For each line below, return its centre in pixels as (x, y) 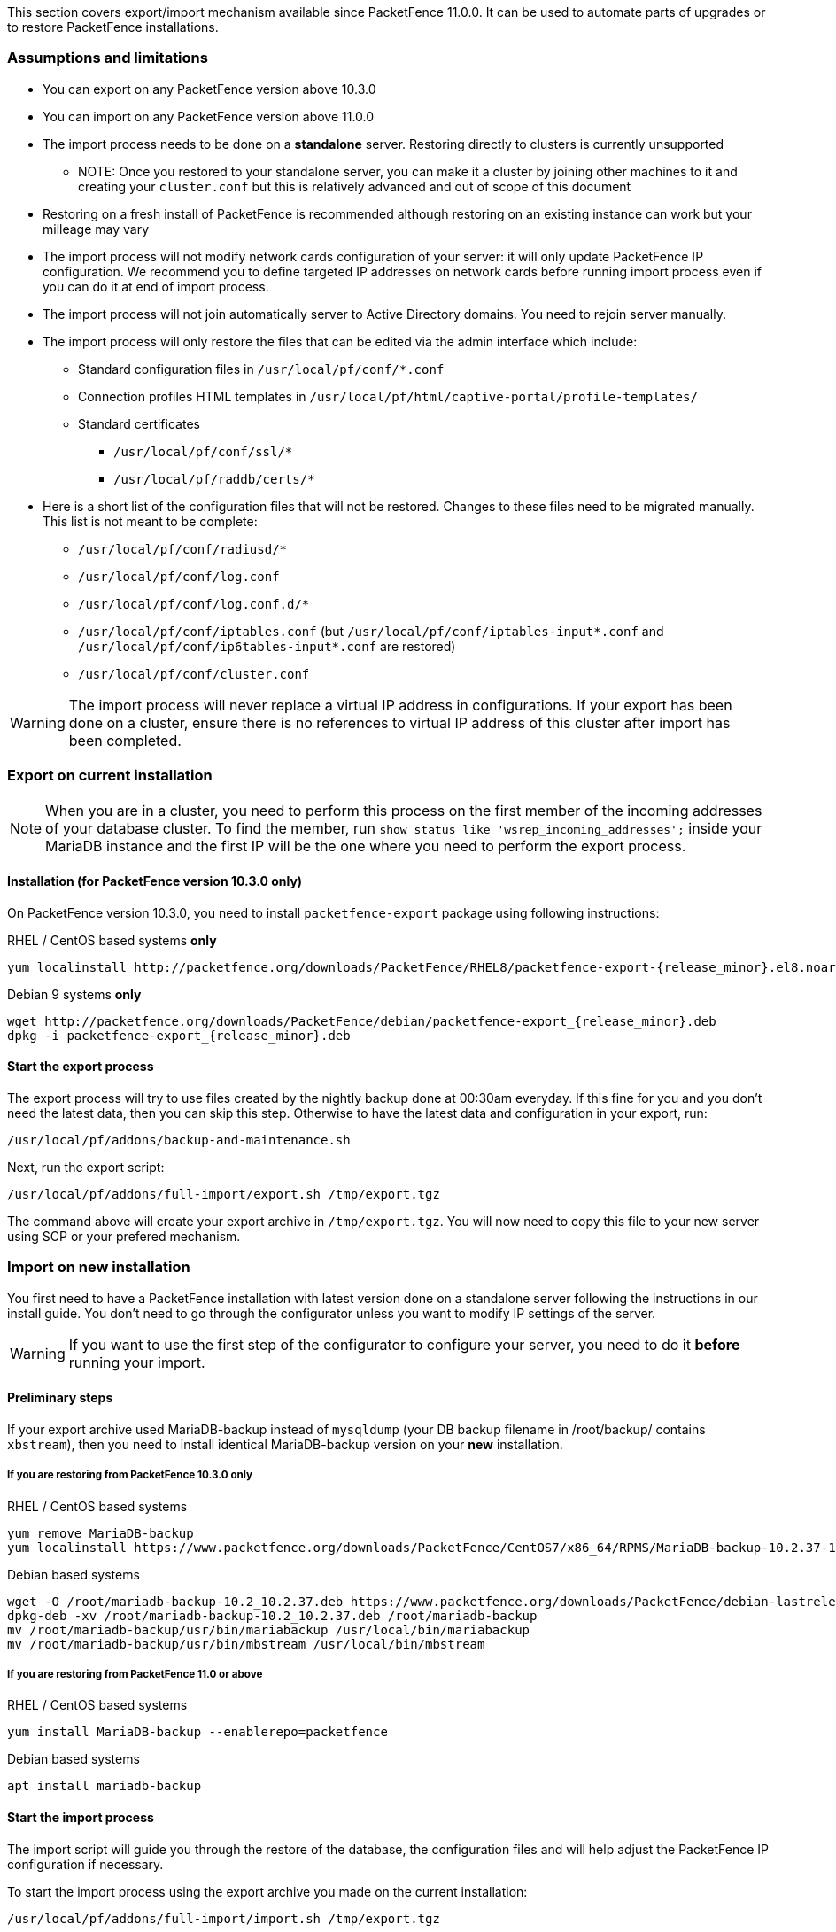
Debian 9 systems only (74, 994)
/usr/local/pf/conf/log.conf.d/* (194, 604)
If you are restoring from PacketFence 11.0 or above (135, 1675)
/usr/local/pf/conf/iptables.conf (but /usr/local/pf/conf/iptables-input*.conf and (371, 631)
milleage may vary (96, 229)
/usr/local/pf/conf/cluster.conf (194, 674)
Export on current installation (110, 776)
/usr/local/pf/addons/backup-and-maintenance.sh (179, 1140)
